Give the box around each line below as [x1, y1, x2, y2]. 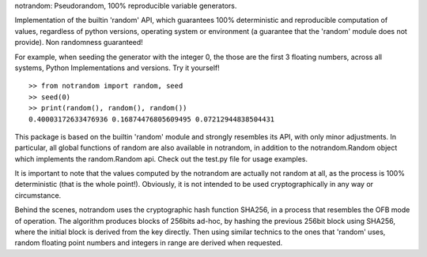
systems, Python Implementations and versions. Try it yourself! [14, 63, 221, 73]
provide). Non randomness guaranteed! [14, 38, 144, 47]
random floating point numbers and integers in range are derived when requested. [14, 238, 283, 248]
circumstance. [14, 190, 62, 200]
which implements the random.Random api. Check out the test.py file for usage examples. [14, 154, 308, 163]
